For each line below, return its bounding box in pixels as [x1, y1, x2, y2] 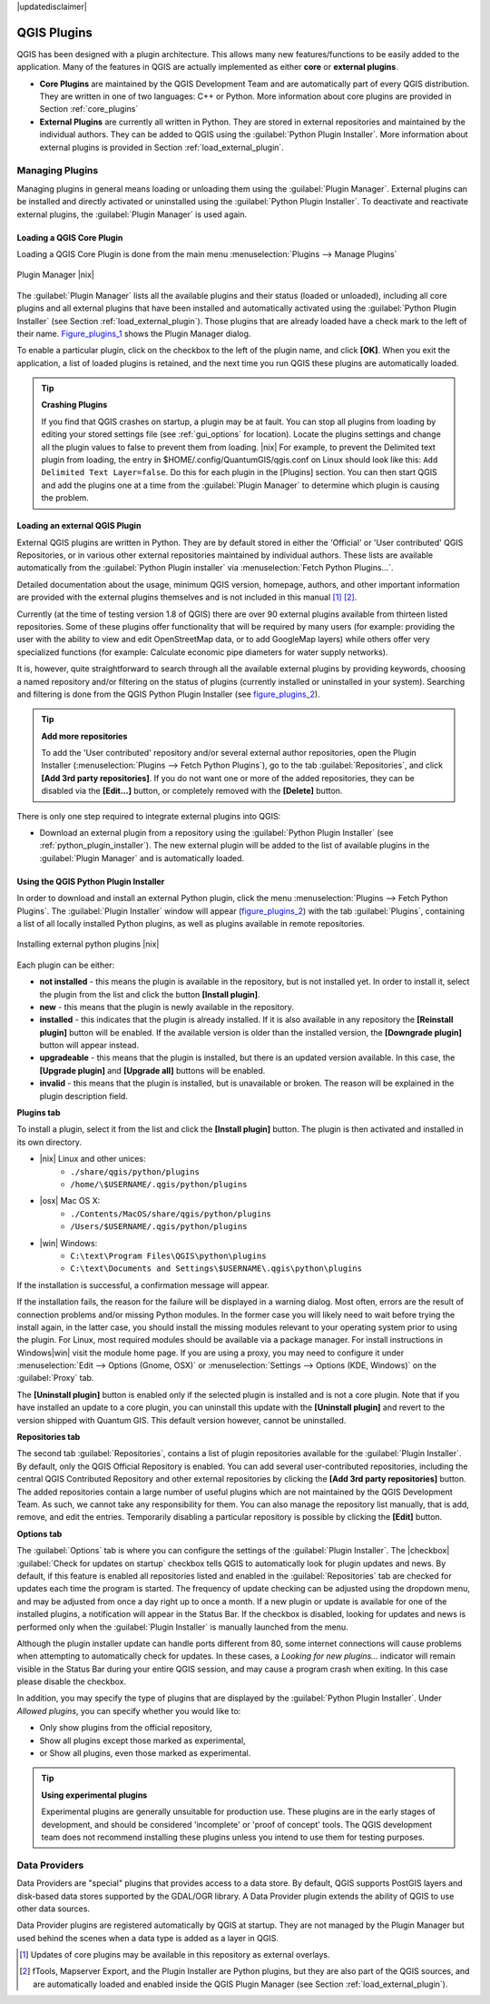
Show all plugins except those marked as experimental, [39, 1735, 246, 1746]
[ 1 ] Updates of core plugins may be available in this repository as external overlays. [19, 1949, 330, 1960]
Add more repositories [41, 730, 128, 741]
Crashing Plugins [41, 400, 108, 411]
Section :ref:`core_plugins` [39, 104, 139, 114]
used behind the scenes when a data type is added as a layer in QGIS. [16, 1932, 279, 1943]
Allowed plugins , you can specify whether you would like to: [16, 1705, 241, 1716]
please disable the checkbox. [16, 1676, 127, 1687]
